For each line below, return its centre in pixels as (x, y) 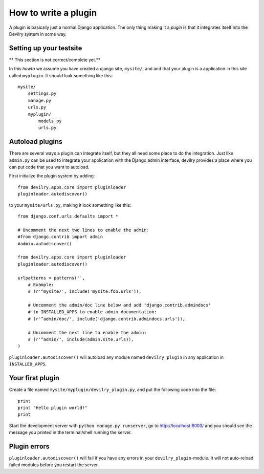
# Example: (41, 284)
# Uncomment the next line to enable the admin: (87, 333)
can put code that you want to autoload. (49, 167)
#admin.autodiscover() (45, 244)
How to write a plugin (53, 13)
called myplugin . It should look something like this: (61, 75)
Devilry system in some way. (38, 34)
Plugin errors (29, 446)
